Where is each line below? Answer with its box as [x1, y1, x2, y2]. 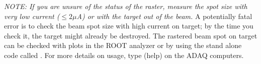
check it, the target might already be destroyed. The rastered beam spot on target [4, 30, 257, 40]
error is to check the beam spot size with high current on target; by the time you [4, 20, 253, 31]
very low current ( [4, 10, 60, 21]
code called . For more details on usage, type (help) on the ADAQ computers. [4, 49, 244, 60]
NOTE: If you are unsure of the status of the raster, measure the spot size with [4, 1, 247, 11]
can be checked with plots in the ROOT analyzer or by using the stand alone [4, 40, 242, 50]
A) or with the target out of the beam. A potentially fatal [76, 10, 252, 21]
